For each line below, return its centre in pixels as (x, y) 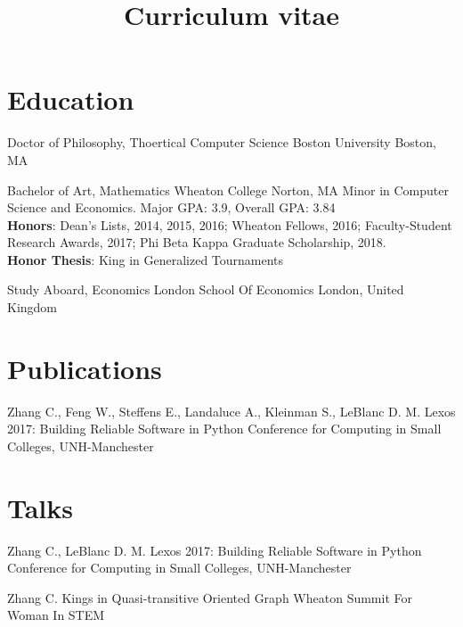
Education (71, 99)
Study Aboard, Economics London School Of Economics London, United (206, 289)
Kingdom (32, 307)
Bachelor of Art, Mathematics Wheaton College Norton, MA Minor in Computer (228, 190)
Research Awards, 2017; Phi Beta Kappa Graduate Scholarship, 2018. (197, 242)
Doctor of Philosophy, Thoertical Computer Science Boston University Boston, (222, 142)
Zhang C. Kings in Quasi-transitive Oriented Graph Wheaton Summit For (210, 597)
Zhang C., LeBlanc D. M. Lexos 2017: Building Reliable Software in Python (215, 550)
